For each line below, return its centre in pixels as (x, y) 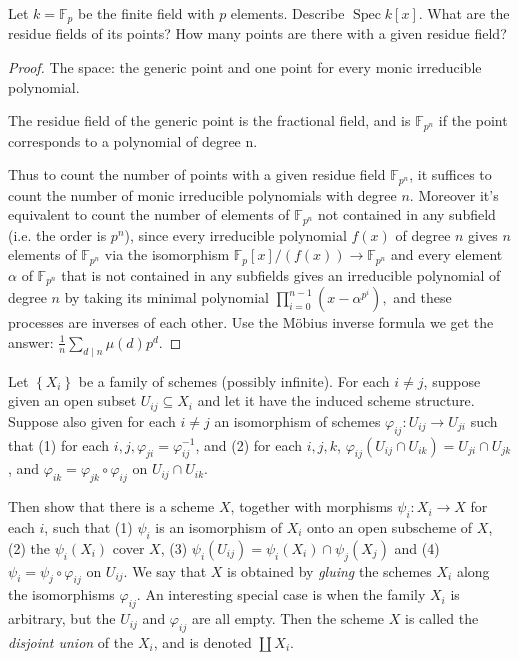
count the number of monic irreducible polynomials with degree (202, 194)
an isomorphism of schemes (297, 420)
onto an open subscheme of (390, 526)
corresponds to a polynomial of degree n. (133, 140)
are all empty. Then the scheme (288, 618)
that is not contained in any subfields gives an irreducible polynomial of (281, 274)
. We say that (165, 570)
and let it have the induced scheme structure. (336, 400)
